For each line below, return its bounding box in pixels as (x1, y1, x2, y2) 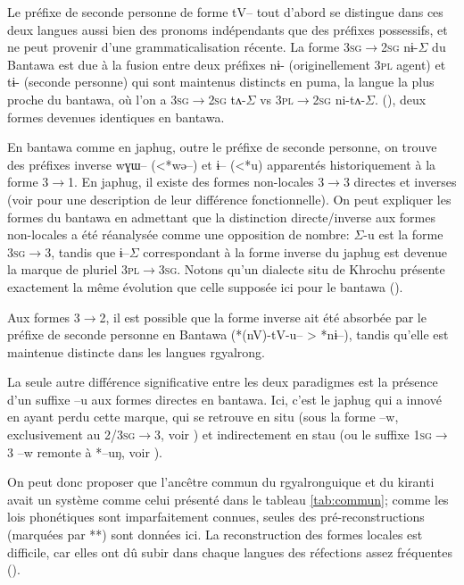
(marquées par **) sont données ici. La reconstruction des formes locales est (7, 525, 423, 544)
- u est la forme (363, 225, 443, 244)
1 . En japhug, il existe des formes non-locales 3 (68, 172, 325, 191)
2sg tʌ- (208, 89, 246, 108)
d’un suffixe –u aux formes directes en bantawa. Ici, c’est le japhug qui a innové (7, 389, 442, 408)
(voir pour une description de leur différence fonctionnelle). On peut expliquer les (7, 189, 452, 208)
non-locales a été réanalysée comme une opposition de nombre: (7, 225, 350, 244)
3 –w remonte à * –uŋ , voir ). (7, 442, 163, 461)
